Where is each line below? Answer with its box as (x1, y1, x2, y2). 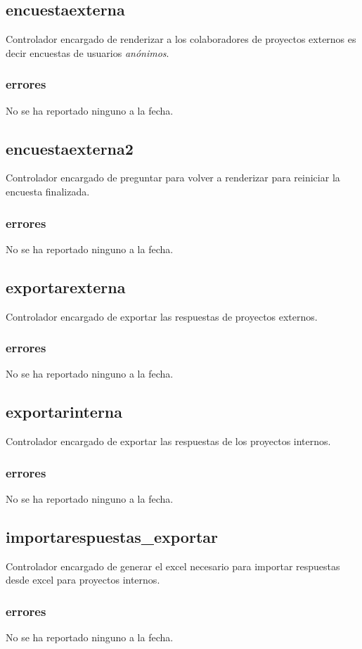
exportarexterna (6, 276, 126, 297)
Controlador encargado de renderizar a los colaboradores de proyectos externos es (6, 32, 356, 46)
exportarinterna (6, 401, 123, 423)
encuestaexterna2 (6, 137, 134, 159)
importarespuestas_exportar (6, 526, 218, 548)
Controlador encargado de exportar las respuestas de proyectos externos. (6, 309, 318, 323)
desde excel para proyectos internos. (6, 572, 160, 587)
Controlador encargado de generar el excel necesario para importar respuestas (6, 558, 340, 573)
